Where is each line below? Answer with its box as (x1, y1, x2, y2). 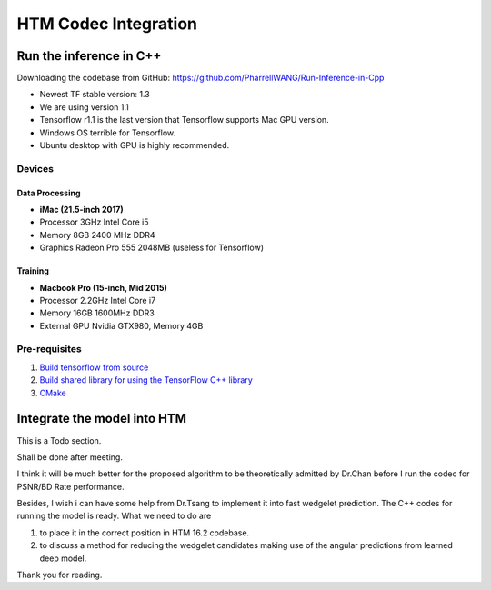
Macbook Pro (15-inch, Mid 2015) (39, 282, 168, 293)
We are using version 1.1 (39, 101, 129, 113)
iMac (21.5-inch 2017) (39, 204, 124, 215)
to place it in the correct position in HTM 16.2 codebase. (39, 527, 250, 538)
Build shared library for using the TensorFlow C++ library (39, 375, 254, 385)
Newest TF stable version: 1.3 (39, 89, 150, 100)
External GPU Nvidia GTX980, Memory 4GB (39, 320, 204, 331)
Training (16, 265, 50, 276)
